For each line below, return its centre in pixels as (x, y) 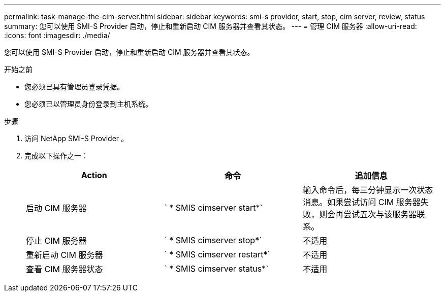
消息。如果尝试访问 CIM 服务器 (362, 202)
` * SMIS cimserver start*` (213, 208)
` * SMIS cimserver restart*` (217, 254)
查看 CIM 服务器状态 (65, 269)
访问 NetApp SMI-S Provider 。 (76, 138)
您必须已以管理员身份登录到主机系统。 (88, 104)
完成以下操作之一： (56, 156)
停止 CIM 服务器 (56, 241)
